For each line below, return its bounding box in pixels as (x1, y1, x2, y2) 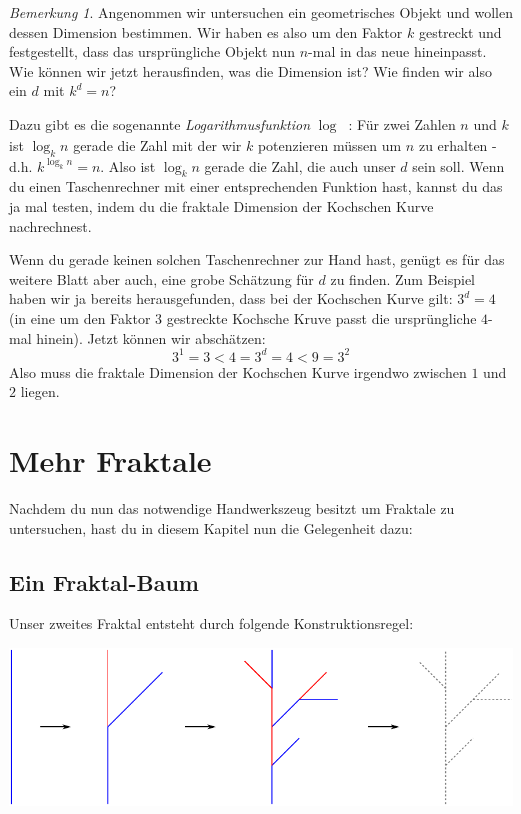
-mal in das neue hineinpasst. (308, 41, 487, 62)
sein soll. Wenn (412, 155, 505, 176)
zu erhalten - (418, 134, 497, 155)
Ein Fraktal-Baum (9, 566, 199, 597)
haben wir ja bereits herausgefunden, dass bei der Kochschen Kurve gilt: (9, 288, 453, 309)
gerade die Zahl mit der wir (73, 134, 242, 155)
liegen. (20, 381, 60, 402)
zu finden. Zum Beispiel (330, 268, 476, 289)
